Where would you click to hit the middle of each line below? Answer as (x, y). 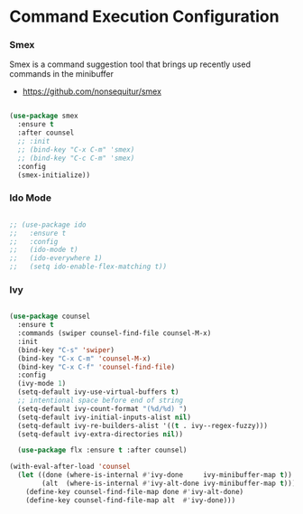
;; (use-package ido (48, 224)
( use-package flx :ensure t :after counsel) (102, 450)
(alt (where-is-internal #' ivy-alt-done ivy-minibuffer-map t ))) (169, 484)
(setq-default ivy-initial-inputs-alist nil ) (105, 417)
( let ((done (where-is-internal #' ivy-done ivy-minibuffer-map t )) (155, 475)
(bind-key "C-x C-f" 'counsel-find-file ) (96, 367)
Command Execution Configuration (144, 17)
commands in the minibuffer (62, 74)
